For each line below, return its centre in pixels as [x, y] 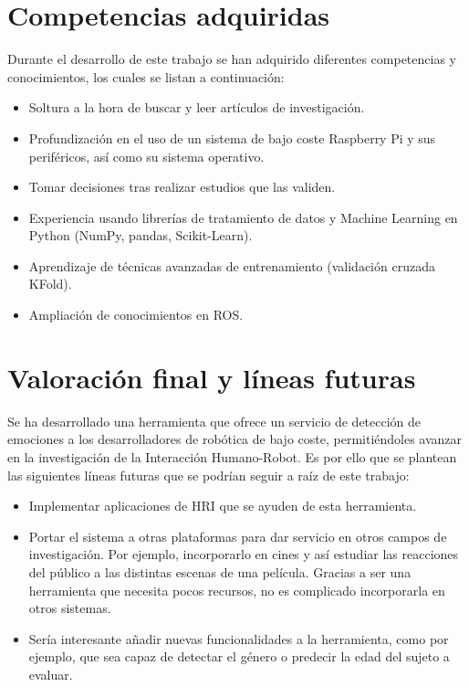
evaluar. [51, 674]
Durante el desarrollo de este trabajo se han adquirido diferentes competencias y [232, 59]
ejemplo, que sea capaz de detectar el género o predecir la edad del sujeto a [239, 656]
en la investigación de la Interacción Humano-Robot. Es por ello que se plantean [232, 456]
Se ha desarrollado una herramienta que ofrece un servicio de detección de [214, 421]
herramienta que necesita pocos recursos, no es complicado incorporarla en [237, 590]
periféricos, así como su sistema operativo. [146, 156]
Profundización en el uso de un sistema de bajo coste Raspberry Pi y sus [232, 137]
